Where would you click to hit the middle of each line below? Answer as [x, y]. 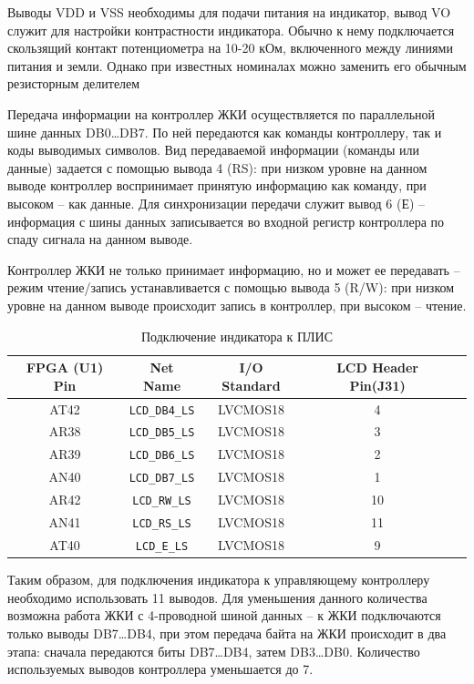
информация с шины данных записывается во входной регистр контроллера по [226, 221]
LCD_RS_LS [162, 524]
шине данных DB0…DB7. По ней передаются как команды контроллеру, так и [225, 132]
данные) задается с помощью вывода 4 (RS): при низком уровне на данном [217, 167]
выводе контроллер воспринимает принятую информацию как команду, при [217, 185]
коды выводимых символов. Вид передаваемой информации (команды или [214, 150]
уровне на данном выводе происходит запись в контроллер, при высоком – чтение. [237, 305]
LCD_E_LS [162, 546]
